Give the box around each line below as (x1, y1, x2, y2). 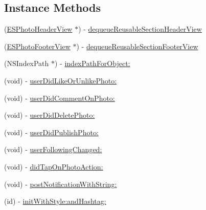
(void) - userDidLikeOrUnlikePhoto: (4, 75, 117, 86)
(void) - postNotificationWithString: (4, 178, 117, 189)
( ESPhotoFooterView (4, 40, 71, 51)
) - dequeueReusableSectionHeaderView (78, 24, 202, 34)
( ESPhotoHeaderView (4, 24, 73, 34)
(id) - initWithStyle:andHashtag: (4, 196, 106, 206)
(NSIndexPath (4, 58, 49, 69)
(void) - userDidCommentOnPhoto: (4, 92, 115, 103)
